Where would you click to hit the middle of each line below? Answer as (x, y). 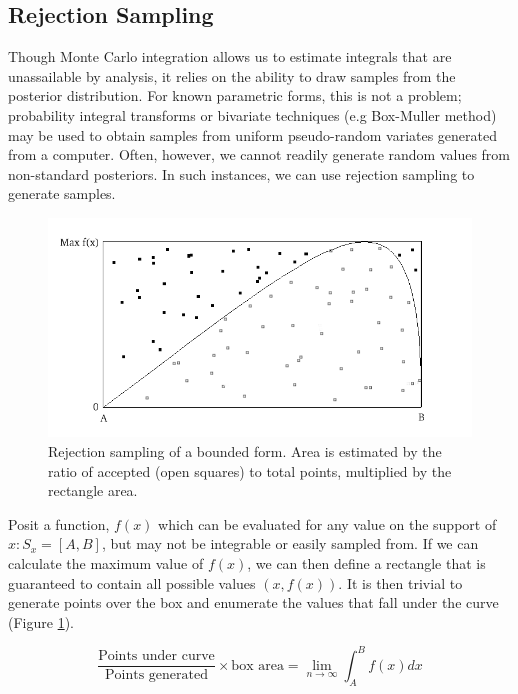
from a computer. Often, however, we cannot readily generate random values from (259, 154)
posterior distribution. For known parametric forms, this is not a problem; (235, 95)
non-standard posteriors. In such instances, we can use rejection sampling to (241, 173)
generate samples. (62, 193)
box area (257, 665)
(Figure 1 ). (41, 621)
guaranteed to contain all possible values (132, 582)
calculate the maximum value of (106, 563)
